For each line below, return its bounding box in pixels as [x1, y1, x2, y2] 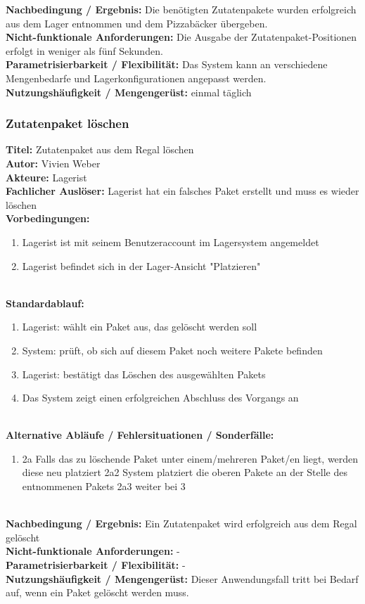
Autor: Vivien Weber [6, 155, 101, 170]
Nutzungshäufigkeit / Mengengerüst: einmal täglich [6, 84, 252, 99]
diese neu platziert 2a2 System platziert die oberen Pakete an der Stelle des [22, 465, 347, 480]
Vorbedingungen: [6, 211, 90, 226]
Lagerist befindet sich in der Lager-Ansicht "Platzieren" [22, 258, 261, 273]
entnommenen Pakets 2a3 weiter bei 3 [22, 479, 186, 494]
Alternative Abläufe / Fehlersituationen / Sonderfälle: [6, 428, 274, 442]
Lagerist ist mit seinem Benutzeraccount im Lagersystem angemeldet [22, 234, 319, 249]
